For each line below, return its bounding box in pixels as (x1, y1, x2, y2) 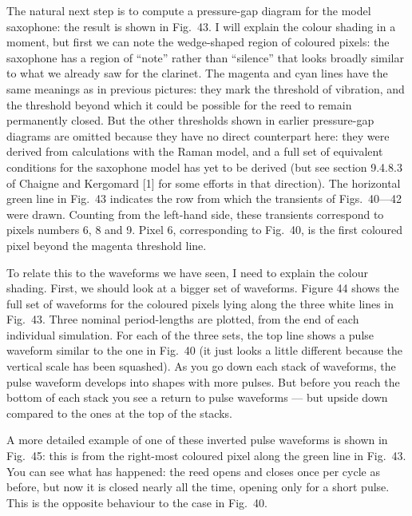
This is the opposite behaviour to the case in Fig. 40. (6, 494, 267, 510)
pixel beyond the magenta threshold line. (6, 236, 207, 253)
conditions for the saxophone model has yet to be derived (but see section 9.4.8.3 (6, 158, 402, 175)
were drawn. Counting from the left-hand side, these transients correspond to (6, 205, 384, 222)
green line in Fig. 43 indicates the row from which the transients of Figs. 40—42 (6, 190, 402, 207)
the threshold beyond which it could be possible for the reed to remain (6, 96, 352, 113)
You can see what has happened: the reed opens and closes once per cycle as (6, 462, 380, 479)
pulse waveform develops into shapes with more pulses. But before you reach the (6, 373, 400, 390)
